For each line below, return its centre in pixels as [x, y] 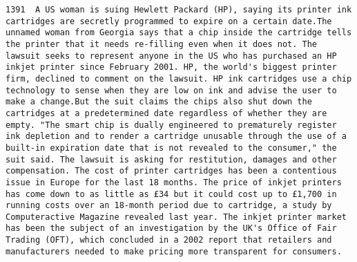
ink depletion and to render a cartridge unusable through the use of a [176, 137]
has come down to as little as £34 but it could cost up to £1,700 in [171, 194]
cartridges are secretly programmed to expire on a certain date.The [169, 21]
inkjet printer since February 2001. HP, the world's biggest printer [171, 67]
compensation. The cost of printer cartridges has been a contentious [171, 171]
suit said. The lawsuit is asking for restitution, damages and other [171, 159]
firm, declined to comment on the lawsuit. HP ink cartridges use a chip [179, 78]
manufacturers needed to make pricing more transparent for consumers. [174, 251]
